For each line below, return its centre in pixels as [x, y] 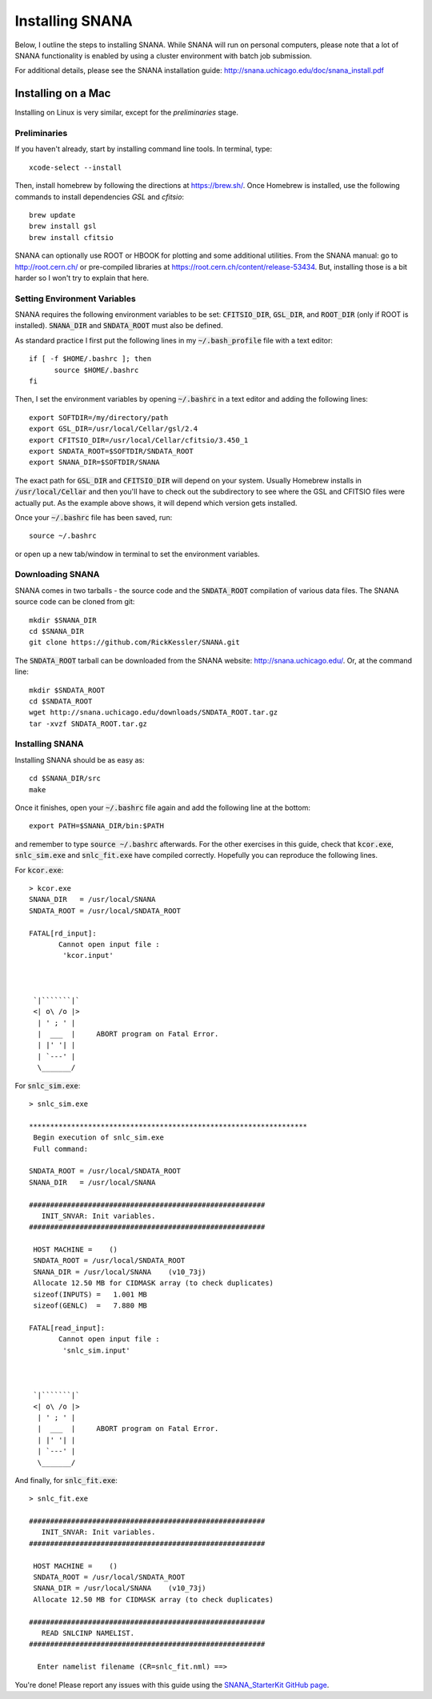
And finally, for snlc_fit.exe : [66, 1480]
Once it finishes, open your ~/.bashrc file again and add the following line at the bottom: [163, 807]
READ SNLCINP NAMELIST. [88, 1633]
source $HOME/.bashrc [96, 370]
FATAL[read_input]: [67, 1328]
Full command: [61, 1149]
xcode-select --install [76, 167]
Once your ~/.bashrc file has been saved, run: [94, 517]
